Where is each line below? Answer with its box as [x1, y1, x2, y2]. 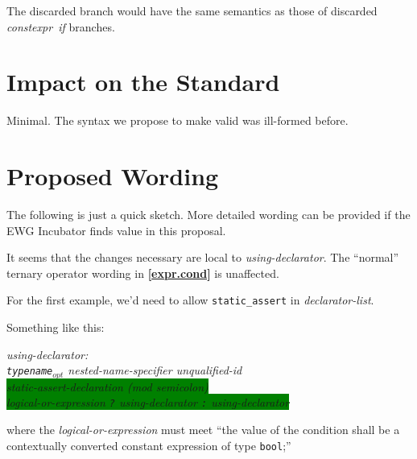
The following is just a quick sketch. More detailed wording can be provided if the [6, 206, 411, 223]
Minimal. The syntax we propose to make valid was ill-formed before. [6, 112, 349, 129]
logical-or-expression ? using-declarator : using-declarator [6, 394, 290, 411]
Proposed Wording [6, 159, 219, 192]
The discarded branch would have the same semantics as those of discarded [6, 2, 378, 19]
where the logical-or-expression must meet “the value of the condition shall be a [6, 420, 400, 437]
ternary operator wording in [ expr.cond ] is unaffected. [6, 264, 279, 281]
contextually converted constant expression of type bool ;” [6, 436, 291, 453]
